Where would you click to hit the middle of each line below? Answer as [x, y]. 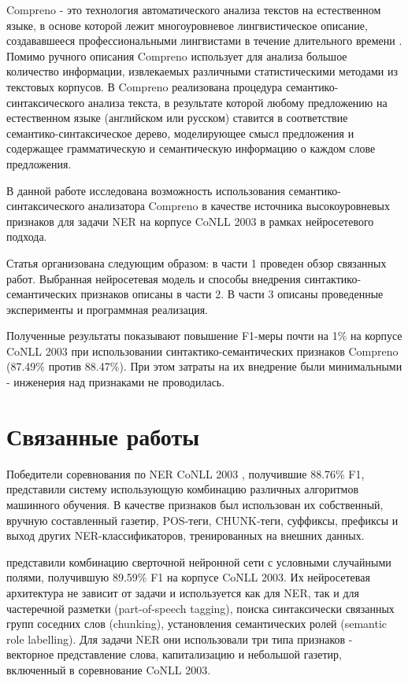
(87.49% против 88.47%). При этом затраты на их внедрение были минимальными [204, 366]
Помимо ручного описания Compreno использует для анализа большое [177, 55]
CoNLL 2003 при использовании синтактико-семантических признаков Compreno [202, 351]
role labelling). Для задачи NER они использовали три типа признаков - [180, 639]
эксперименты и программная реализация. [108, 309]
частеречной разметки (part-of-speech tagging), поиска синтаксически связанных [200, 608]
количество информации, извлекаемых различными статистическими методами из [202, 71]
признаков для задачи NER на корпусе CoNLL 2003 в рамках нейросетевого [190, 221]
